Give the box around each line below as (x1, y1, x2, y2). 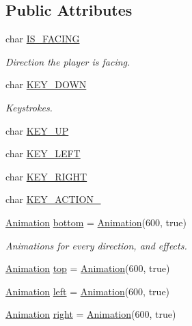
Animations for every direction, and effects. (5, 238, 187, 252)
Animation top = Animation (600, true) (5, 261, 170, 275)
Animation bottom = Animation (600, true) (5, 215, 187, 229)
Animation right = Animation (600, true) (5, 307, 176, 321)
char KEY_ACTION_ (5, 192, 101, 206)
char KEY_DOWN (5, 77, 87, 92)
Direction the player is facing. (5, 54, 131, 68)
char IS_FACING (5, 31, 80, 46)
